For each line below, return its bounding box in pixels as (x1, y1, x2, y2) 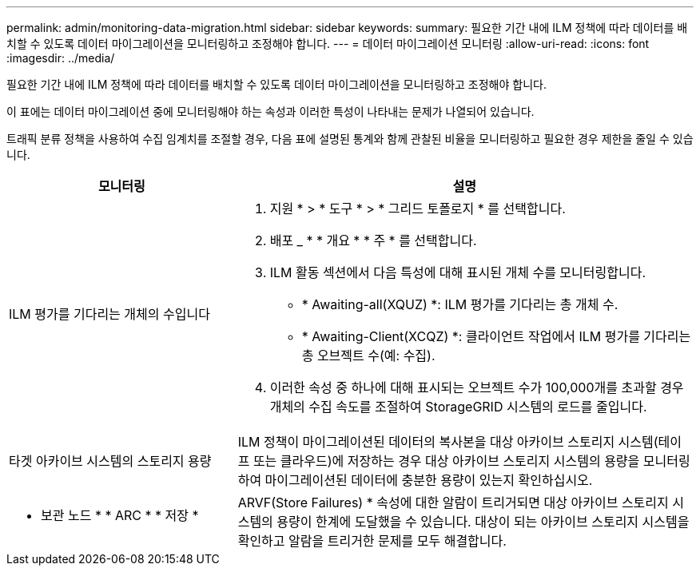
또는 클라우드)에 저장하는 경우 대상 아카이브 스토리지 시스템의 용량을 (253, 453, 640, 469)
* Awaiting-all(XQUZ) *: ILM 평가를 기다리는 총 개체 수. (301, 296, 618, 312)
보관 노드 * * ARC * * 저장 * (41, 507, 199, 523)
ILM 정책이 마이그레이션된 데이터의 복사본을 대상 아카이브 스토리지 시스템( (237, 434, 658, 450)
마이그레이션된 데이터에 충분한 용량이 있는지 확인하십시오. (264, 472, 593, 488)
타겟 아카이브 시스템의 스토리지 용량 (9, 453, 212, 469)
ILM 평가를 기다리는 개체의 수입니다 (9, 306, 210, 322)
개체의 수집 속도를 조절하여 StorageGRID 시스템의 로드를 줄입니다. (269, 399, 647, 415)
